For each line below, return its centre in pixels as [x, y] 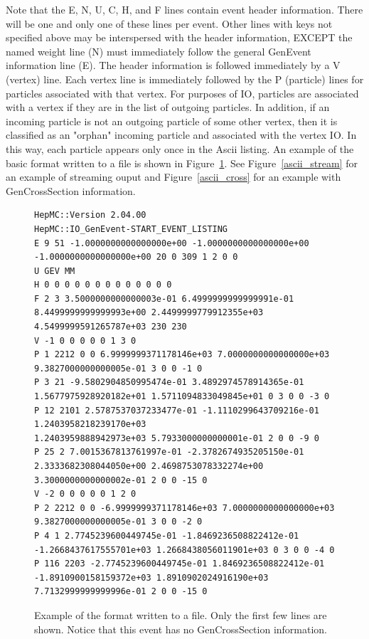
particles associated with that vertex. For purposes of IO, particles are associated [182, 93]
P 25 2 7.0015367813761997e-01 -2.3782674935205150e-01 [169, 452]
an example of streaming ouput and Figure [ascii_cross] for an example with [173, 177]
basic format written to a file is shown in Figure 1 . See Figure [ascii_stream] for [182, 163]
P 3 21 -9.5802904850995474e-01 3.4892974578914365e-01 [169, 382]
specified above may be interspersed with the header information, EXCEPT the [179, 37]
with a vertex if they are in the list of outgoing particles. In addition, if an [168, 107]
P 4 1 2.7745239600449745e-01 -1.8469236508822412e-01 [167, 535]
